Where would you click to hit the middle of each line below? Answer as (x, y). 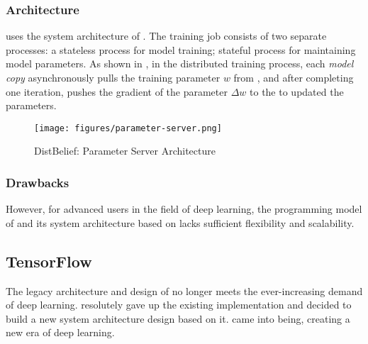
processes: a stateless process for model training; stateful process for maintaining (181, 49)
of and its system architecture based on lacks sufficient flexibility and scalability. (180, 222)
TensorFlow (49, 261)
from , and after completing (294, 77)
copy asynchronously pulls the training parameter (113, 77)
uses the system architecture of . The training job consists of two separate (166, 36)
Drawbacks (38, 182)
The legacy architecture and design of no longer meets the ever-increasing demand (184, 290)
